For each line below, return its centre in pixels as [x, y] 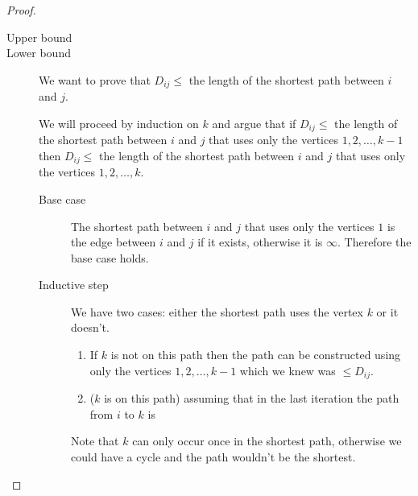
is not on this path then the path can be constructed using [256, 355]
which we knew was [288, 370]
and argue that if [254, 123]
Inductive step [74, 285]
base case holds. [110, 257]
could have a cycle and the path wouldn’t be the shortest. [213, 456]
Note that [95, 441]
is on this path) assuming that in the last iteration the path [252, 398]
